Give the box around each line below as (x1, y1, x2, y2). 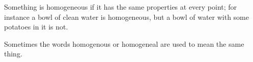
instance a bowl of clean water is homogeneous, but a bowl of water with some (4, 11, 249, 22)
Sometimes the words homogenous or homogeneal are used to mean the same (4, 38, 244, 49)
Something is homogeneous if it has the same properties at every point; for (4, 2, 237, 12)
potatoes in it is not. (4, 21, 68, 32)
